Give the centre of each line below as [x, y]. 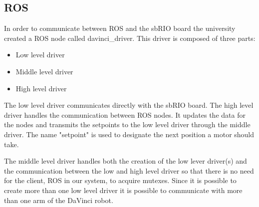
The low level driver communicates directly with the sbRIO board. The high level [129, 105]
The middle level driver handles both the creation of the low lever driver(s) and [126, 161]
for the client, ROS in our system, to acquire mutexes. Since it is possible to [120, 180]
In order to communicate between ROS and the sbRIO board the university [120, 28]
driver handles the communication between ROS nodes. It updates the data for [125, 114]
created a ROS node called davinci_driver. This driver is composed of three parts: [130, 38]
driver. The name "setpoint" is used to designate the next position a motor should [129, 134]
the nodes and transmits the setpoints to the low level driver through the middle [127, 124]
